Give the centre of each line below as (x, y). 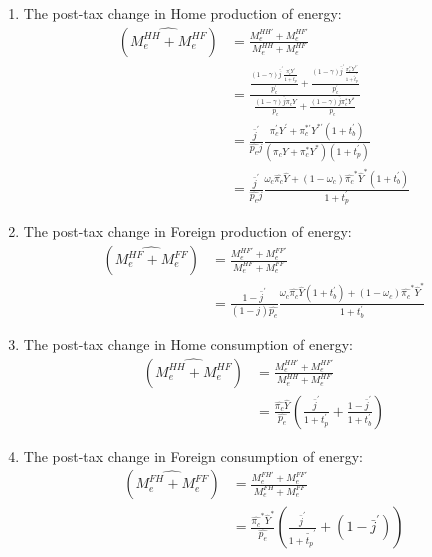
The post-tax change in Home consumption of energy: (188, 343)
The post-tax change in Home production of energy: (182, 13)
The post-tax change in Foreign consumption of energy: (193, 455)
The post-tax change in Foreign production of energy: (187, 231)
